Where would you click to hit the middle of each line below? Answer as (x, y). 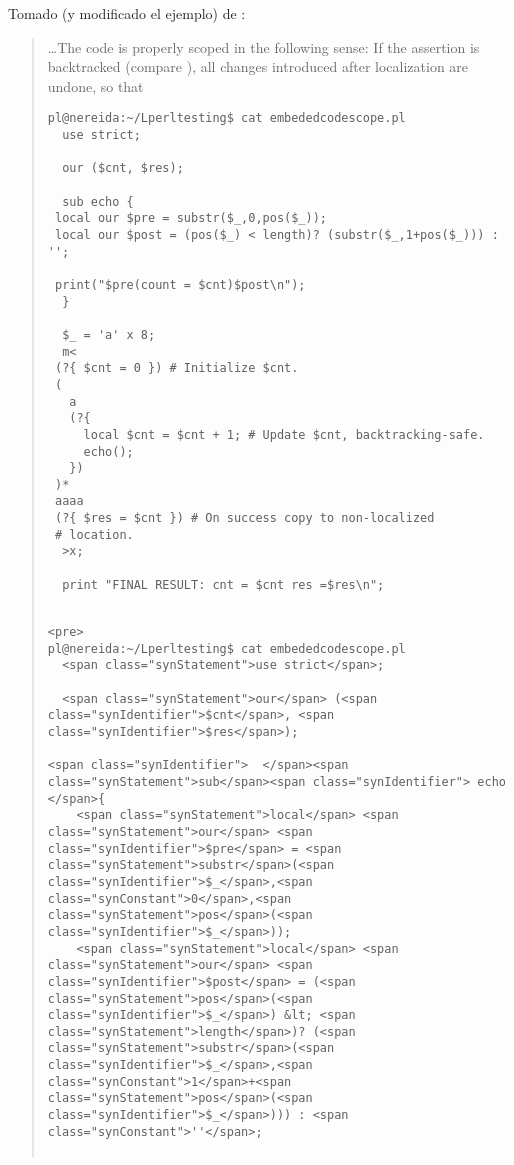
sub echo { (98, 201)
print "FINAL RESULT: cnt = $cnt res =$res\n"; (223, 584)
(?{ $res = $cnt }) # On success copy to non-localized (244, 518)
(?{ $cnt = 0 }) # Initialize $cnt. (176, 368)
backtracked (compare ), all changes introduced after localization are (258, 66)
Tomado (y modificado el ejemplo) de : (127, 13)
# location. (94, 534)
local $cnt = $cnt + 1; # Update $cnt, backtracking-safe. (284, 434)
